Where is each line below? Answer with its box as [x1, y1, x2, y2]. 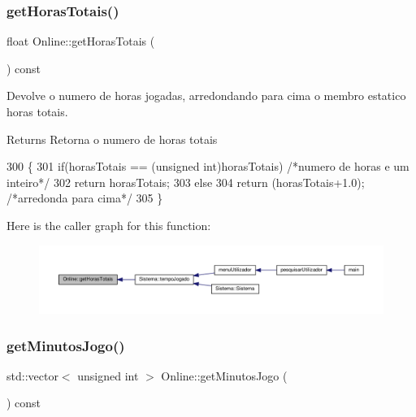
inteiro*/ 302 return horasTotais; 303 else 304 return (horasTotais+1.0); [6, 173, 365, 190]
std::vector [6, 367, 58, 384]
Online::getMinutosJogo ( [161, 367, 288, 384]
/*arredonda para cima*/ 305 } [6, 189, 163, 206]
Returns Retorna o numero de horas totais [6, 130, 218, 147]
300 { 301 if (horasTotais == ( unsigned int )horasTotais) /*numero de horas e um [6, 158, 409, 175]
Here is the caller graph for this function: [6, 216, 211, 233]
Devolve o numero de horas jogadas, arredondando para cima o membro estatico [6, 87, 406, 104]
